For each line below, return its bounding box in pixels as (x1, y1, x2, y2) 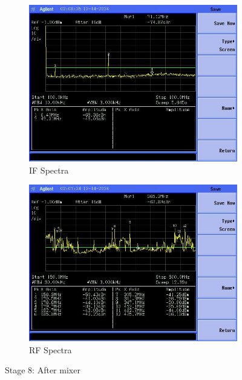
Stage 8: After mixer (5, 364, 80, 376)
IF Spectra (29, 163, 69, 176)
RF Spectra (29, 343, 72, 356)
